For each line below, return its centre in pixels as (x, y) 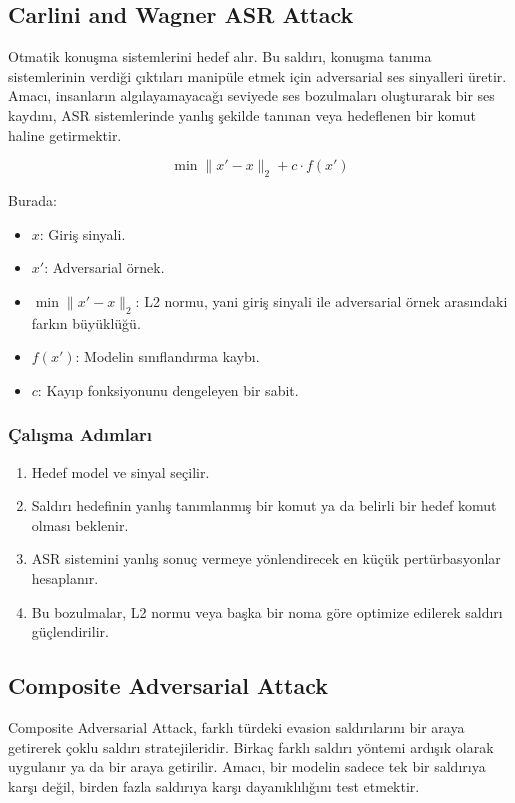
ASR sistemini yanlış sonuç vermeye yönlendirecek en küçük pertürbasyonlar (266, 558)
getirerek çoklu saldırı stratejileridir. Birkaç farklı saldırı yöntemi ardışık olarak (251, 746)
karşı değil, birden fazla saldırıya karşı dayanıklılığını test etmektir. (214, 785)
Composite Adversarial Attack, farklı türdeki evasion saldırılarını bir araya (236, 726)
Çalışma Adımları (80, 434)
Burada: (32, 199)
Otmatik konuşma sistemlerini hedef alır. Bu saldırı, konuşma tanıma (220, 56)
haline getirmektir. (65, 134)
